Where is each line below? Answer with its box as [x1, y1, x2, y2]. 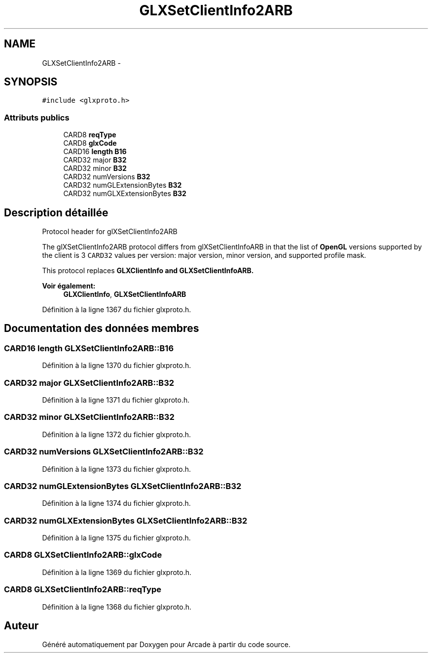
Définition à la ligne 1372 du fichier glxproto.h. [42, 430, 191, 439]
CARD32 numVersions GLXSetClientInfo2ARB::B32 [4, 447, 204, 457]
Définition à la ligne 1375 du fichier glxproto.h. [42, 534, 191, 542]
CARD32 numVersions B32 [63, 172, 150, 181]
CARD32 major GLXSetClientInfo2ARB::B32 [4, 377, 175, 388]
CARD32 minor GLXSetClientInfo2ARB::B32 [4, 412, 175, 422]
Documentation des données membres [4, 322, 199, 335]
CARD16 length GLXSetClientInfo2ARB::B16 [4, 343, 174, 353]
